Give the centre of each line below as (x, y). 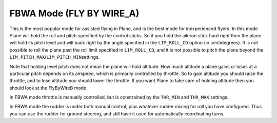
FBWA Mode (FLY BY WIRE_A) (74, 13)
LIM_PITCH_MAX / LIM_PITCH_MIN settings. (55, 57)
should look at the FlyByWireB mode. (48, 88)
